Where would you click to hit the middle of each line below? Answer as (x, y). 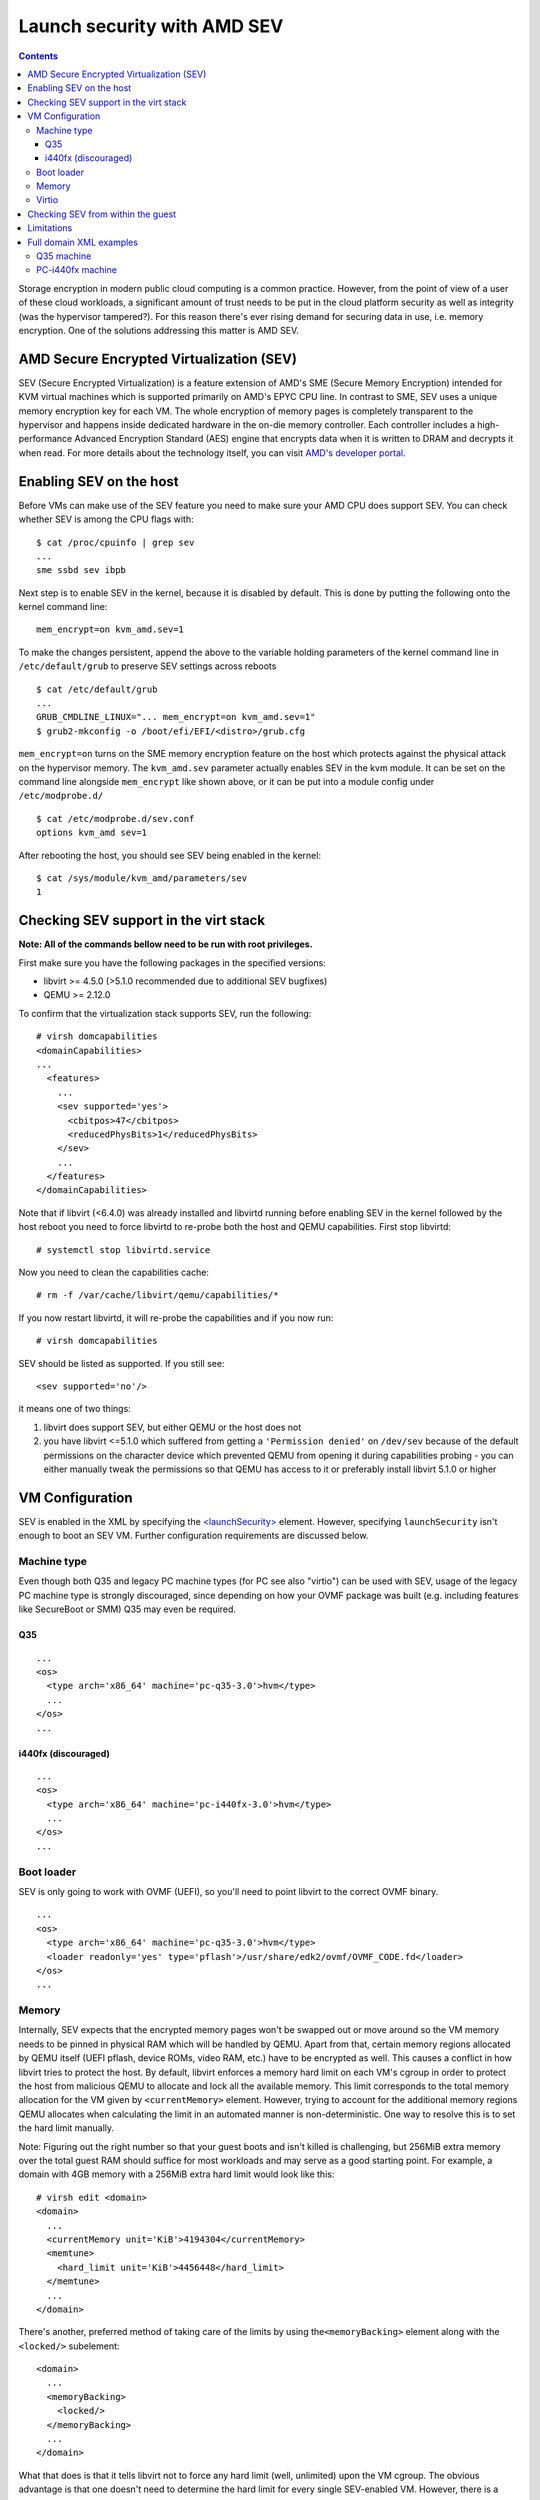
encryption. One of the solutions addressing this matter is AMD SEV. (159, 330)
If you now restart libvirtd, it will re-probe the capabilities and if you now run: (176, 1317)
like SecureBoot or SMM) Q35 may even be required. (127, 1609)
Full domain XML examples (83, 242)
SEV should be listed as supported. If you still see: (121, 1363)
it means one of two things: (75, 1409)
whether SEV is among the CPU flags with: (106, 519)
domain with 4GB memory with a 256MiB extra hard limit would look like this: (176, 2174)
